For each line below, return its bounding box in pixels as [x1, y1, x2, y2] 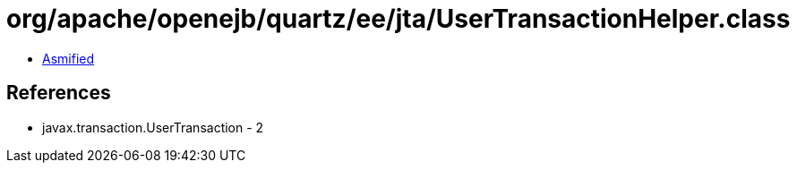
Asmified [42, 50, 95, 66]
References [6, 81, 111, 105]
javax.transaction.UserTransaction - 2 [42, 119, 264, 135]
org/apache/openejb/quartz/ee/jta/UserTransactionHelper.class [6, 4, 791, 34]
